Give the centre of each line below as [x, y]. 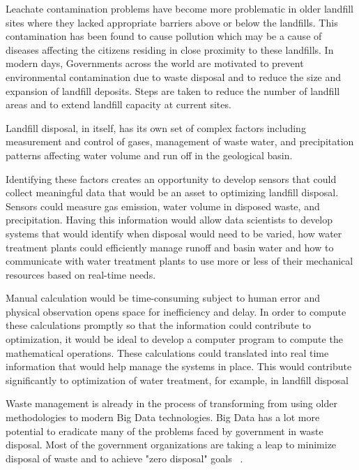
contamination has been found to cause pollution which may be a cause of [164, 36]
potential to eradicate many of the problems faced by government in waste [165, 431]
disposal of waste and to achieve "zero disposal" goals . [124, 458]
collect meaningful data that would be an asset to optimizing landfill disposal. [172, 192]
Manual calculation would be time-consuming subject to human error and [163, 298]
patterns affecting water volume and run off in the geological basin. [149, 155]
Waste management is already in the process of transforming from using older [171, 403]
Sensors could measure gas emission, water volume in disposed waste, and [163, 206]
